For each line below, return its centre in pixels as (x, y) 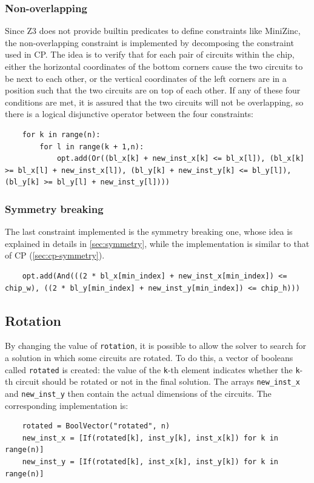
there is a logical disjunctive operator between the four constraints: (129, 114)
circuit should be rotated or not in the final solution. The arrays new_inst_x (158, 381)
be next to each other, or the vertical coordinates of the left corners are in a (146, 78)
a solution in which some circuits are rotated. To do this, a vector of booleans (149, 357)
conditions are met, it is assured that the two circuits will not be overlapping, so (154, 102)
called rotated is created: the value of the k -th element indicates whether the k (152, 369)
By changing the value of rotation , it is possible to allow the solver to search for (156, 346)
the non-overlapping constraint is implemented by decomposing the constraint (149, 42)
